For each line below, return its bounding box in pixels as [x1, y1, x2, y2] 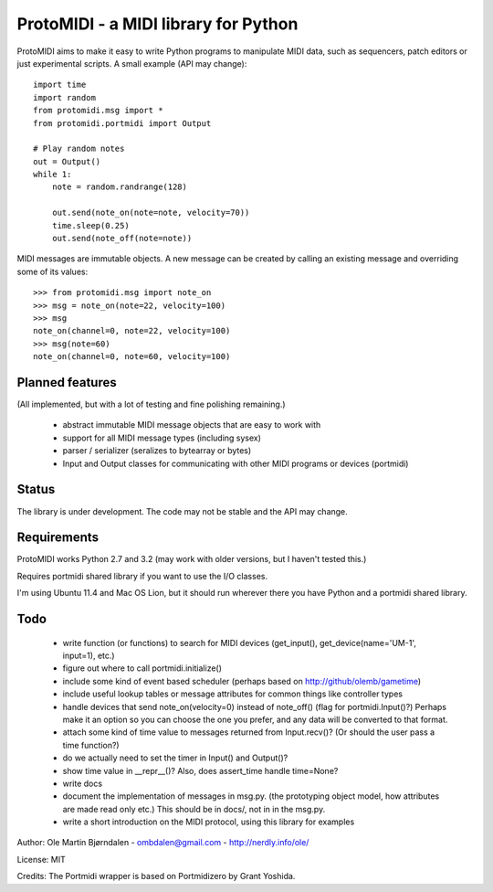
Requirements [16, 530, 100, 546]
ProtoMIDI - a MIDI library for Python [16, 14, 299, 34]
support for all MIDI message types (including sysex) [62, 432, 262, 443]
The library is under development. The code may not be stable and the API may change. [16, 505, 349, 516]
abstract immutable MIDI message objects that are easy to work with [62, 419, 321, 430]
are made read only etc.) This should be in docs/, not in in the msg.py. [62, 803, 326, 814]
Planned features [16, 375, 118, 390]
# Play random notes [33, 143, 125, 154]
